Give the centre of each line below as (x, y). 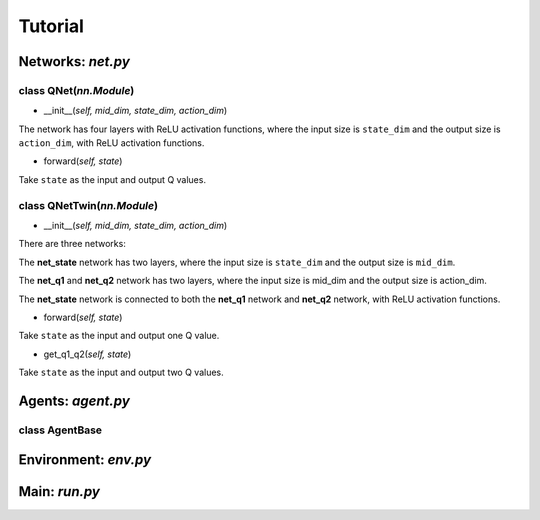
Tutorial (51, 26)
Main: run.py (59, 491)
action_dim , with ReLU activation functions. (111, 143)
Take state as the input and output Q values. (112, 179)
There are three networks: (72, 244)
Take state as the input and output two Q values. (121, 372)
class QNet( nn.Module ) (76, 90)
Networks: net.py (74, 61)
